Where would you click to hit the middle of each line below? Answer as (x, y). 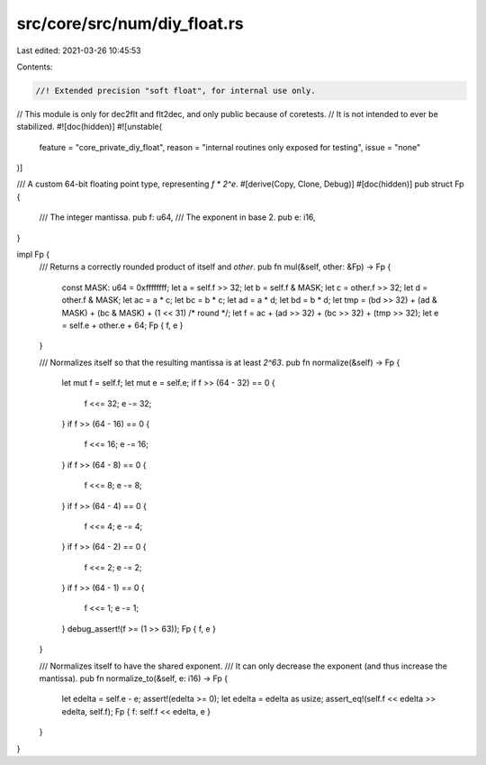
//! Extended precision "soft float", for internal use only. (175, 91)
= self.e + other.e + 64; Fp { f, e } (122, 325)
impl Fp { (33, 255)
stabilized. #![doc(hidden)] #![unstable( (89, 127)
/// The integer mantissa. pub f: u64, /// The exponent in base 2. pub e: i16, (177, 217)
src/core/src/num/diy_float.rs (130, 23)
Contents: (35, 67)
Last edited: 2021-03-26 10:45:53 (79, 50)
